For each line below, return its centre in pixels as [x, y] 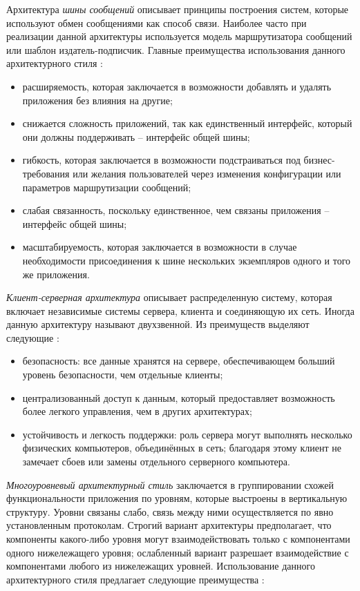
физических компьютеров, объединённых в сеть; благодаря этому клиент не [182, 448]
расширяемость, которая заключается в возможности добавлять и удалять [177, 86]
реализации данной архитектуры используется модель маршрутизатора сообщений [179, 36]
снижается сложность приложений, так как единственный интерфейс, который [187, 123]
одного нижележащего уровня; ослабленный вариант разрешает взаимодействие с [178, 552]
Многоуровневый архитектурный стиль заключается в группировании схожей [170, 484]
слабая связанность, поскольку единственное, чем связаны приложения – [176, 210]
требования [46, 173]
